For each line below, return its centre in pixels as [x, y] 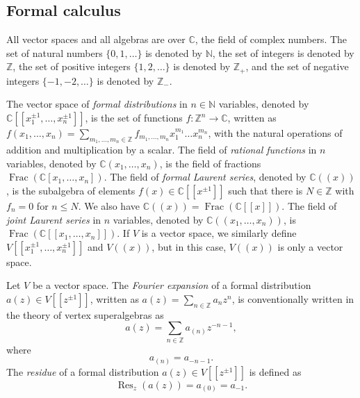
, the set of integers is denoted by [283, 52]
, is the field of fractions [210, 163]
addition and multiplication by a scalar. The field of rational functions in [162, 150]
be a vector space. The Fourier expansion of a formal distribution [172, 285]
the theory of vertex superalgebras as [85, 314]
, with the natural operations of [275, 133]
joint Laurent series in [54, 219]
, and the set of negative [297, 66]
